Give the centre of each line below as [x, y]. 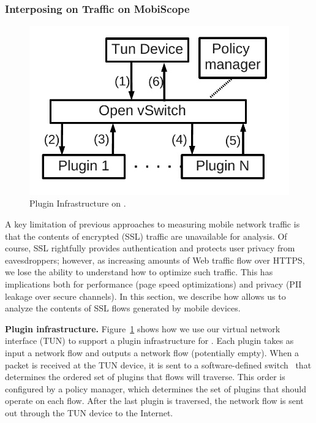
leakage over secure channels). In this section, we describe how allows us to [145, 296]
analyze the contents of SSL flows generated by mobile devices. [123, 308]
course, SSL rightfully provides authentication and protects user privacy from [150, 248]
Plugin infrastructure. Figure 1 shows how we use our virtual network [143, 328]
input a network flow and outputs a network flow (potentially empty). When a [152, 352]
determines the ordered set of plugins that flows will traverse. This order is [145, 377]
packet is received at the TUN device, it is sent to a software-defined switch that [158, 364]
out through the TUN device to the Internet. [89, 412]
